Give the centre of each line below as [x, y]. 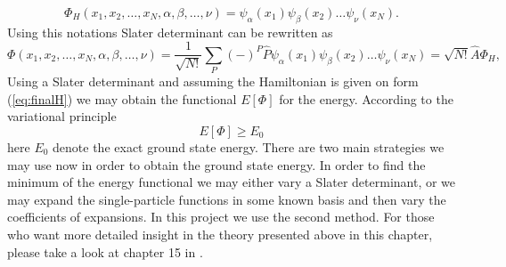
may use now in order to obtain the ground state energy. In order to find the [216, 164]
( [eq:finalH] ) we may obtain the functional [122, 98]
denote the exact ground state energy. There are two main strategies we [249, 146]
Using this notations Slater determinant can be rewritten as [170, 32]
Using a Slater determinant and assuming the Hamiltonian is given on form [213, 81]
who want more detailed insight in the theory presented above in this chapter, [220, 234]
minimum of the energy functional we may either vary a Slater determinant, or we [232, 182]
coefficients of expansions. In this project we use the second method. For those [221, 217]
